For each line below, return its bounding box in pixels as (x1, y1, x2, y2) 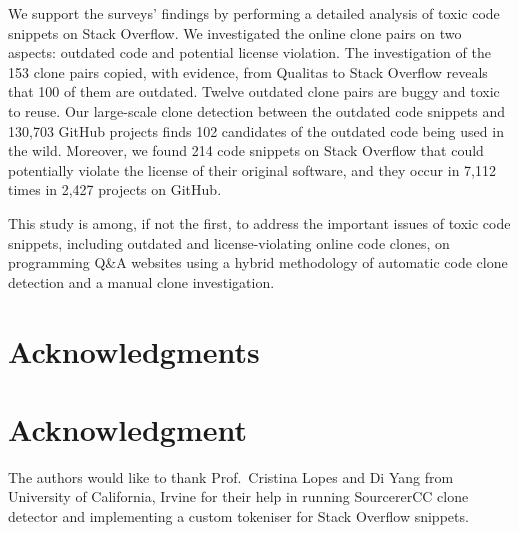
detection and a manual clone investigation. (8, 271, 275, 292)
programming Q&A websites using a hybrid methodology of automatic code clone (8, 252, 508, 273)
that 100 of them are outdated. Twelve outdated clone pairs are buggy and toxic (8, 81, 500, 102)
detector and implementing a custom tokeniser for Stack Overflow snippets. (8, 506, 469, 526)
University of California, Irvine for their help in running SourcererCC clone (8, 486, 469, 507)
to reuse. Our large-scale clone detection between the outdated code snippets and (8, 100, 505, 121)
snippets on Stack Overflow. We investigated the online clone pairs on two (8, 22, 462, 43)
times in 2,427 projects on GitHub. (8, 179, 222, 200)
